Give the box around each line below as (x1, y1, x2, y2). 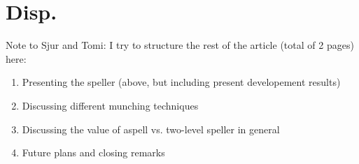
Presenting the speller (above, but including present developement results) (22, 75, 341, 89)
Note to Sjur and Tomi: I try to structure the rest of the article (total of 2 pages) (6, 38, 354, 52)
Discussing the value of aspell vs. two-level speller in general (22, 121, 280, 136)
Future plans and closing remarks (22, 145, 165, 160)
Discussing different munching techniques (22, 98, 199, 112)
